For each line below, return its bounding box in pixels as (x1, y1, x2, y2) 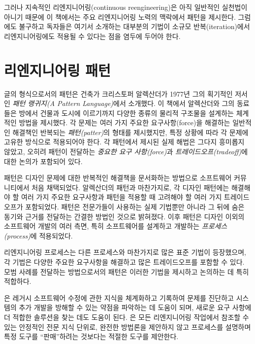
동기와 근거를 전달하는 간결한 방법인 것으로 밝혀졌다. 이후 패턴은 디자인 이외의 (4, 211, 245, 221)
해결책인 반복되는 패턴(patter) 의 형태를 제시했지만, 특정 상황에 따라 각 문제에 (12, 127, 249, 137)
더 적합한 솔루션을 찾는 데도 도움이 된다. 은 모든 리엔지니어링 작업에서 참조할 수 (4, 311, 249, 322)
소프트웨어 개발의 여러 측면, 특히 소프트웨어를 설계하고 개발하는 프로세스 (4, 221, 227, 231)
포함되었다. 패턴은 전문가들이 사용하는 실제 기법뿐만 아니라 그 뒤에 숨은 (25, 202, 245, 212)
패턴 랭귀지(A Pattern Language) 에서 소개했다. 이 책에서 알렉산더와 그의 (12, 98, 235, 108)
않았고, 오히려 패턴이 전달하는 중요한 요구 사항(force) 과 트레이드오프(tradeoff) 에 (4, 146, 248, 157)
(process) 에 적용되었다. (4, 230, 73, 241)
